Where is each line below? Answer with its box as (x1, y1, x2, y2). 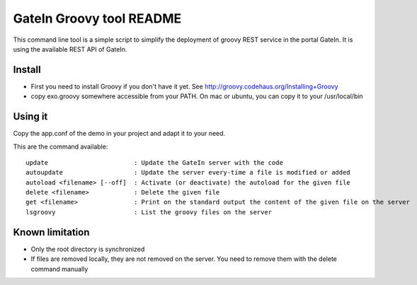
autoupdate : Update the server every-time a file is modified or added (25, 168, 350, 177)
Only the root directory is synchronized (30, 245, 145, 253)
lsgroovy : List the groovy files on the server (25, 208, 273, 216)
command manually (30, 264, 88, 273)
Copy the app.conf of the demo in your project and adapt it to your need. (13, 129, 226, 138)
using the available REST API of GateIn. (13, 45, 127, 53)
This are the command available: (13, 142, 108, 151)
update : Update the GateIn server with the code (25, 158, 283, 166)
